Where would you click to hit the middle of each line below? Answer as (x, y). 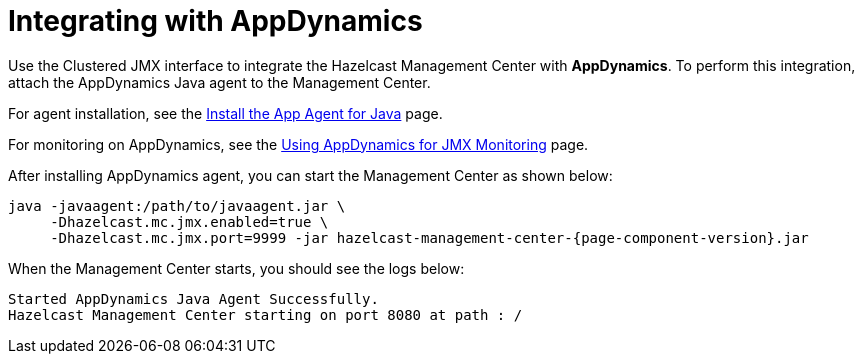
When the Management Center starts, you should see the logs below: (236, 268)
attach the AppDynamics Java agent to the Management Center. (219, 82)
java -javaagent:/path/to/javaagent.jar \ (177, 205)
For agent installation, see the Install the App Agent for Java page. (225, 113)
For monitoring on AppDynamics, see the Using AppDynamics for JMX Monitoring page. (298, 144)
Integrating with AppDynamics (215, 21)
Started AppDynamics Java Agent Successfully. (193, 298)
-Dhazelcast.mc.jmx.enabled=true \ (189, 221)
